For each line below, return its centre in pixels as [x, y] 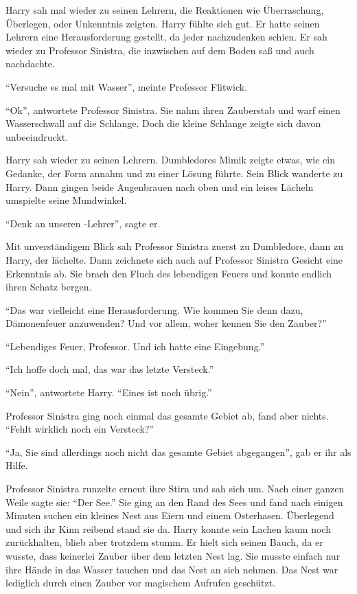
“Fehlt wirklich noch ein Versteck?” [80, 429]
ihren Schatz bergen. [49, 287]
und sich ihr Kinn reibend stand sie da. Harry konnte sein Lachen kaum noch [168, 528]
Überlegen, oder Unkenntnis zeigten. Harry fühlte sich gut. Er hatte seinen [163, 23]
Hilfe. [17, 465]
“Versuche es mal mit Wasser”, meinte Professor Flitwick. [127, 86]
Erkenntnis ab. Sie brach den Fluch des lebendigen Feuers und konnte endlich [169, 273]
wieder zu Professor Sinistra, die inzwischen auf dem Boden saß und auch [160, 50]
